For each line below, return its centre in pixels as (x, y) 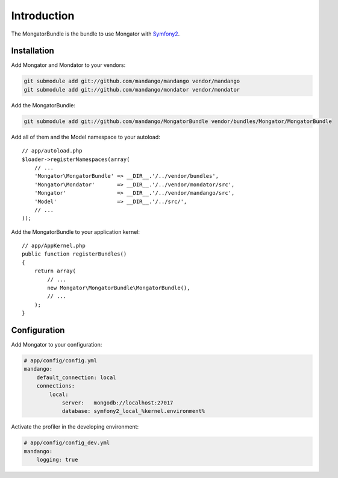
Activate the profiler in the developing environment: (75, 427)
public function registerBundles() (74, 254)
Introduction (43, 16)
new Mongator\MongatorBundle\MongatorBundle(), (119, 288)
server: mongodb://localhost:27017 (117, 403)
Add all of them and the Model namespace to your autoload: (86, 137)
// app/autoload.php (52, 151)
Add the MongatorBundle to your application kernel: (76, 231)
